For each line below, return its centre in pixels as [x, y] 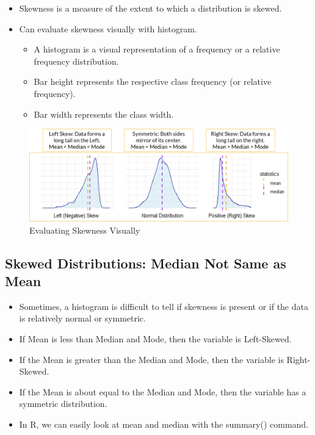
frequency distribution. [76, 61]
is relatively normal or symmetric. [82, 318]
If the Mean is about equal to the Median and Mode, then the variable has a [163, 391]
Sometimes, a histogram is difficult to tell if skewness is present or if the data [164, 306]
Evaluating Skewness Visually [85, 230]
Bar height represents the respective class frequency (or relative [153, 81]
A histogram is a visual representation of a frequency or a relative [157, 49]
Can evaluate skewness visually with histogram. [108, 28]
